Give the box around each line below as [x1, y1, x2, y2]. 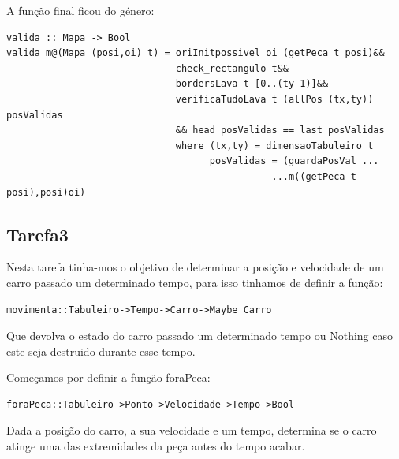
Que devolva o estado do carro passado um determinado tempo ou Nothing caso [6, 327, 393, 344]
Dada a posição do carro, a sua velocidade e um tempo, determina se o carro [6, 422, 377, 438]
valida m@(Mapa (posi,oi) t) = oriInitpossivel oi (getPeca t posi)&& [6, 47, 385, 59]
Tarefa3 [6, 222, 69, 246]
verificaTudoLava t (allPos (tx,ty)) [175, 93, 374, 105]
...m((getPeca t [271, 170, 356, 182]
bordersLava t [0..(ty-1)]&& [175, 78, 329, 90]
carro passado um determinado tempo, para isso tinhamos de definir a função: [6, 274, 383, 290]
